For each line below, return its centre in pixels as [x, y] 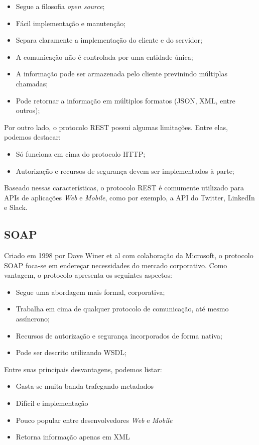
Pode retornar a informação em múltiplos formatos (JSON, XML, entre [125, 100]
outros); [28, 110]
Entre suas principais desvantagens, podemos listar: [83, 369]
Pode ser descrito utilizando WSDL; [71, 352]
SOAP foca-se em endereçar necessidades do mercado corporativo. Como [116, 265]
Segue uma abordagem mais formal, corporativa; [90, 292]
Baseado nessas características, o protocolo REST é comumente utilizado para [124, 188]
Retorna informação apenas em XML [73, 437]
